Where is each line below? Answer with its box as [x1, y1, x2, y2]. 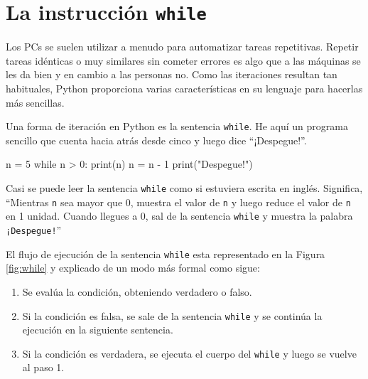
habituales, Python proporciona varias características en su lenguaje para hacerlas [6, 81, 363, 96]
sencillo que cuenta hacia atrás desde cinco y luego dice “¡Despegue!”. [6, 132, 307, 147]
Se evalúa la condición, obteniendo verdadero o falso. [22, 284, 252, 299]
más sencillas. [6, 95, 65, 110]
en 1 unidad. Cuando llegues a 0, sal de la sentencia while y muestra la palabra [6, 208, 353, 223]
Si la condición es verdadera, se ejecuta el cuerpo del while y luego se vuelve [22, 346, 357, 361]
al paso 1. [22, 360, 65, 375]
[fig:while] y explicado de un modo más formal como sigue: [6, 260, 260, 275]
